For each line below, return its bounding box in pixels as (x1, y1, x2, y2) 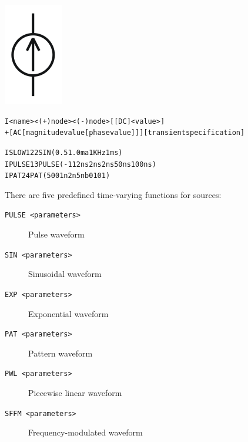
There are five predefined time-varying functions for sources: (5, 188, 222, 200)
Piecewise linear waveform (28, 387, 122, 399)
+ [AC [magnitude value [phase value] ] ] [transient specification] (5, 128, 245, 137)
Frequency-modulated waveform (28, 426, 143, 438)
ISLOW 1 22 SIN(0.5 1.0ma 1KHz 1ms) (5, 148, 123, 157)
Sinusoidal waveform (28, 268, 102, 280)
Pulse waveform (28, 228, 85, 240)
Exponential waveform (28, 307, 109, 319)
